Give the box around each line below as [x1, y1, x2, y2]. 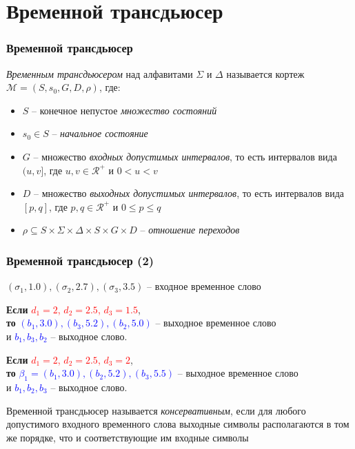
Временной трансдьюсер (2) [6, 251, 154, 269]
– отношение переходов [140, 222, 240, 237]
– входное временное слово [147, 279, 261, 293]
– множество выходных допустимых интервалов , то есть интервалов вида [34, 186, 344, 200]
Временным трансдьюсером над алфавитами [6, 66, 193, 81]
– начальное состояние [52, 126, 148, 140]
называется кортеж [226, 66, 305, 81]
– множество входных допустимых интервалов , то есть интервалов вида [33, 149, 337, 163]
